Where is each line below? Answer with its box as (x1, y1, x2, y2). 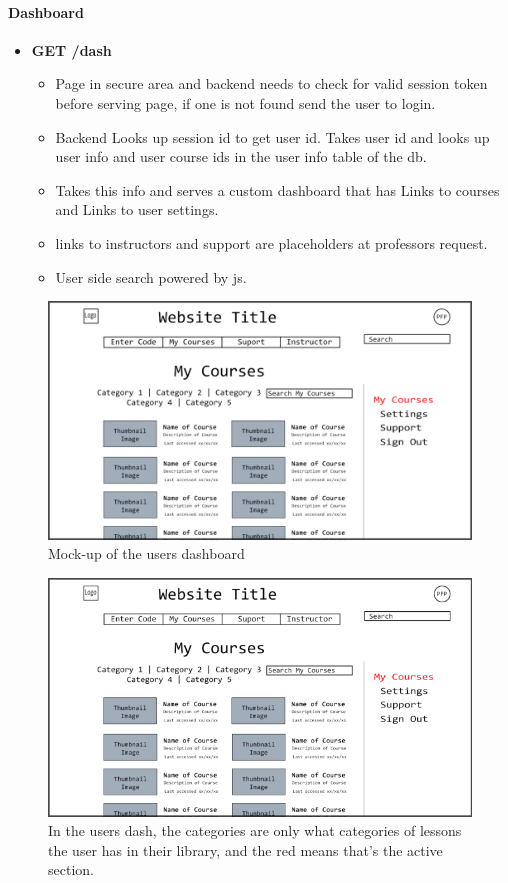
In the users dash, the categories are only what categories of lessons (48, 820, 462, 841)
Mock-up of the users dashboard (48, 543, 245, 564)
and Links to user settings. (55, 199, 219, 220)
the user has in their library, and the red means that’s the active (48, 839, 443, 860)
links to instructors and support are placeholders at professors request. (55, 232, 488, 253)
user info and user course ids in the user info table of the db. (55, 146, 427, 167)
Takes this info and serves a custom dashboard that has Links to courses (55, 179, 500, 200)
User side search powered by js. (55, 266, 247, 287)
